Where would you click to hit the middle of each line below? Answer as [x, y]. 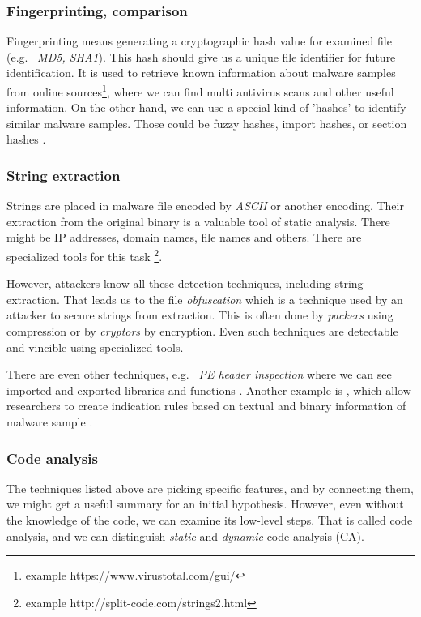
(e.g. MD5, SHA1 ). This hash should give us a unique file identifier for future [201, 56]
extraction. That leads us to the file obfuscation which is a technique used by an [205, 299]
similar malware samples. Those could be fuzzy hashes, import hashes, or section [207, 123]
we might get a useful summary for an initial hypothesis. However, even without [205, 504]
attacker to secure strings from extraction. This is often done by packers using [200, 315]
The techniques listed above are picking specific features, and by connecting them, [210, 488]
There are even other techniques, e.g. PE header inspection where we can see [199, 374]
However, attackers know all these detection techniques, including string [185, 283]
